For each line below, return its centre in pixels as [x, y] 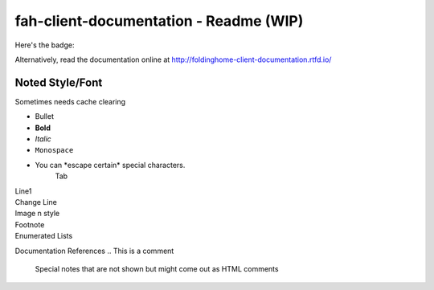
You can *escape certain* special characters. [110, 165]
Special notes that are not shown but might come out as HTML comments [157, 268]
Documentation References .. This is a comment [94, 251]
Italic [43, 139]
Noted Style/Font [59, 82]
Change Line [36, 202]
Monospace [54, 150]
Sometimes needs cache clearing [70, 101]
